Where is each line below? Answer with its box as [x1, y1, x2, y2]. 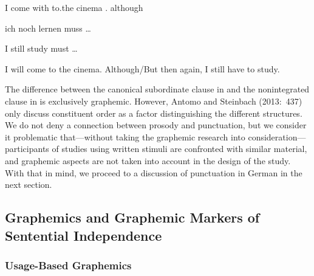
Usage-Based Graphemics [5, 257, 132, 272]
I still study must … [5, 42, 78, 55]
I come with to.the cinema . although [5, 1, 143, 13]
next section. [5, 178, 52, 191]
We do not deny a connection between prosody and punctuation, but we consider [5, 119, 307, 131]
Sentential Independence [5, 226, 162, 244]
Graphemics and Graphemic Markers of [5, 208, 260, 227]
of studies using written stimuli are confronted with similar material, [52, 142, 307, 155]
